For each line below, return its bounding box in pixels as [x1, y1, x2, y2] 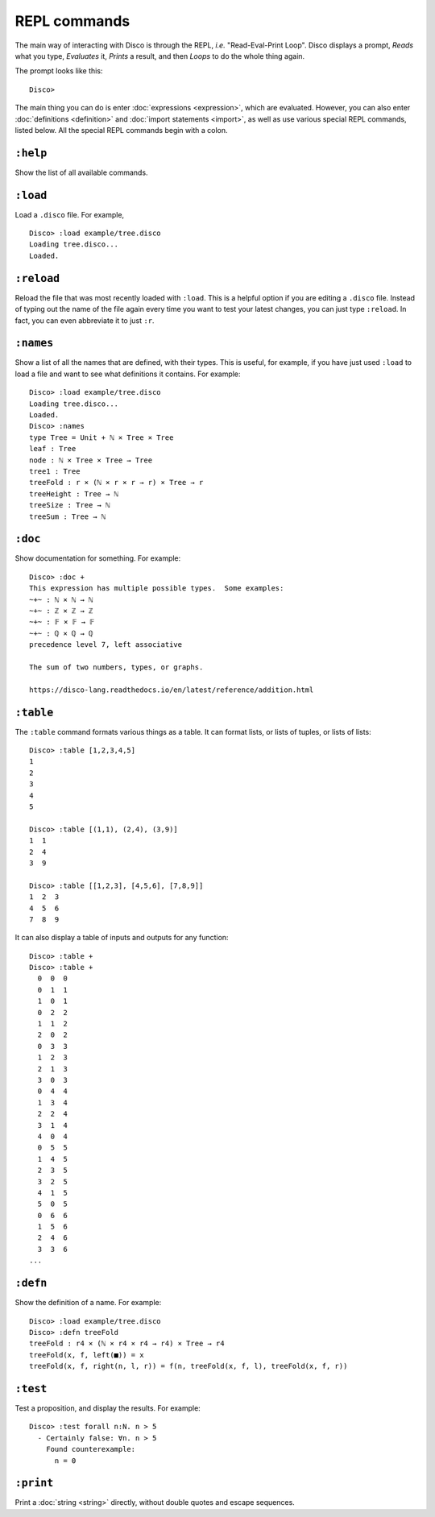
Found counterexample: [45, 1444, 136, 1454]
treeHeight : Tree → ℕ [29, 489, 119, 499]
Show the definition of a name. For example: [14, 1298, 162, 1308]
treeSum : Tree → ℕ [29, 512, 106, 521]
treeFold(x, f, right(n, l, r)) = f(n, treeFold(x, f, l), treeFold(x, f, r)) [29, 1362, 348, 1371]
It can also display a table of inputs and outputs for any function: [14, 933, 229, 943]
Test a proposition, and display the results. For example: [14, 1403, 201, 1413]
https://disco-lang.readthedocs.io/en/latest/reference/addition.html [29, 685, 314, 694]
